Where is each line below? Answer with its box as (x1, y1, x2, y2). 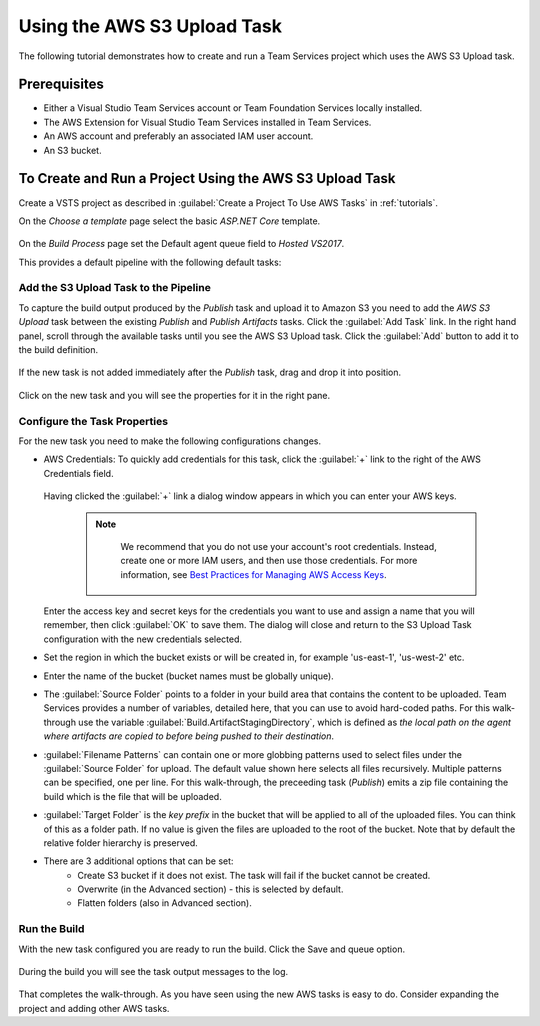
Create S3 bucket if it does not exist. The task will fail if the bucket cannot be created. (77, 869, 431, 881)
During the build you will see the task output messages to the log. (18, 966, 289, 978)
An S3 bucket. (43, 144, 102, 156)
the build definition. (18, 344, 99, 356)
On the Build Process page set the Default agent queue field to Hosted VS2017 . (18, 238, 345, 250)
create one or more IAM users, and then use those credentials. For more (120, 555, 418, 567)
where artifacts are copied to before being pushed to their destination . (43, 730, 335, 742)
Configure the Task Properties (18, 414, 169, 428)
